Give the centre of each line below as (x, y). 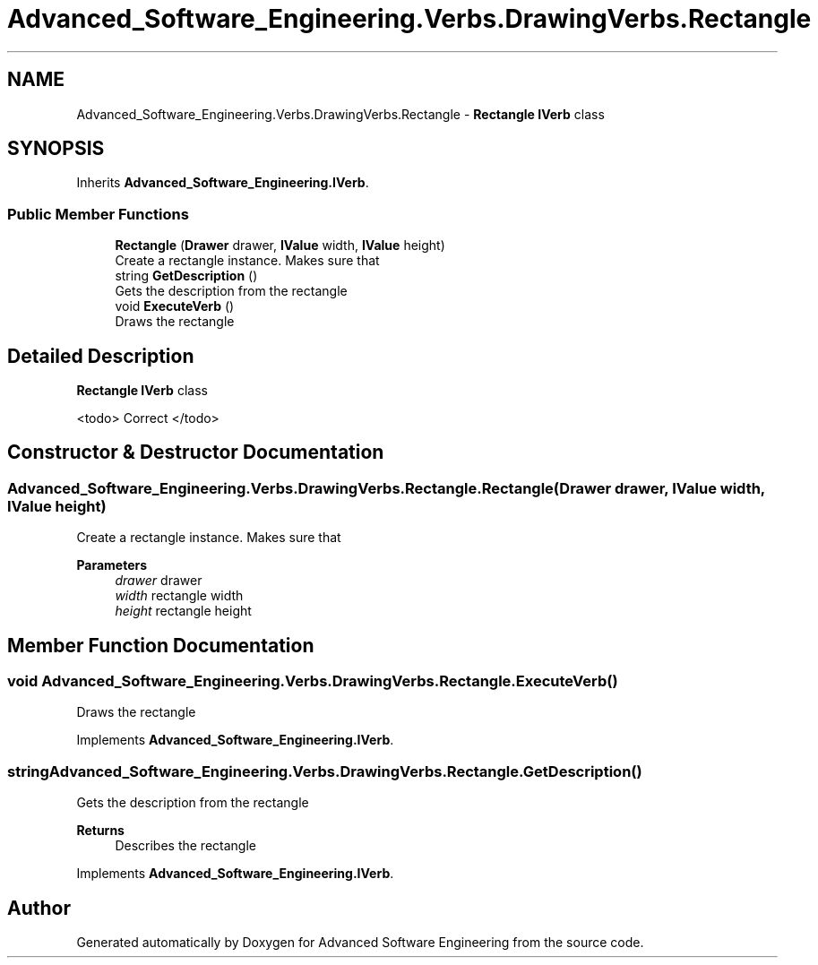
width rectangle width (179, 596)
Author (39, 908)
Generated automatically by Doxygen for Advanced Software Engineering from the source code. (360, 943)
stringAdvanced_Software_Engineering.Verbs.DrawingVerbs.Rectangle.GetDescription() (325, 771)
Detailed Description (101, 356)
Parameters (112, 565)
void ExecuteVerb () (175, 306)
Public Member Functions (98, 214)
